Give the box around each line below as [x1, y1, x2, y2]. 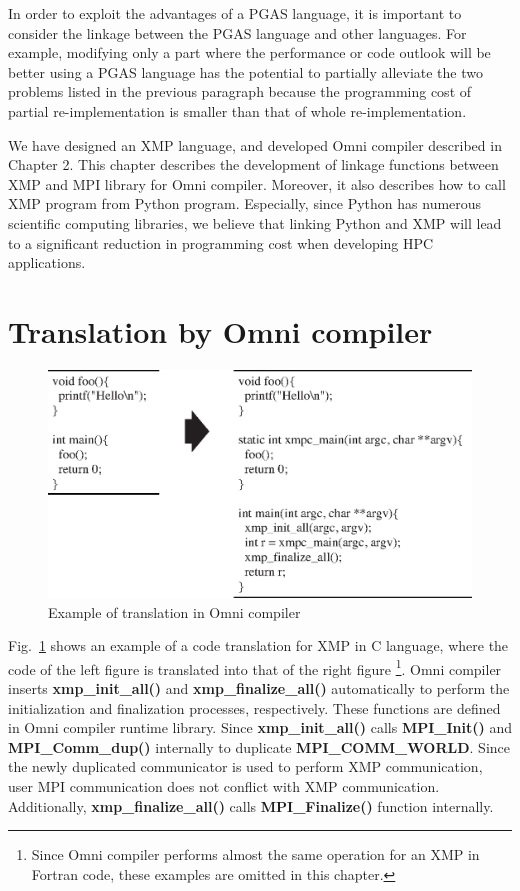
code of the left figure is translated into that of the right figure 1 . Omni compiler [8, 655, 502, 679]
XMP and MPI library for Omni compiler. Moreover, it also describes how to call [8, 173, 506, 194]
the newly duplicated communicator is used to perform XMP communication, [8, 756, 483, 777]
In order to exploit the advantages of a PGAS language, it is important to [8, 3, 462, 23]
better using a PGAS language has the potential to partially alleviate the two [8, 61, 483, 82]
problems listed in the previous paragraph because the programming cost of [8, 81, 472, 102]
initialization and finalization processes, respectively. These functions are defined [8, 697, 501, 718]
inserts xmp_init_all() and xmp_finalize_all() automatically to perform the [8, 678, 510, 699]
